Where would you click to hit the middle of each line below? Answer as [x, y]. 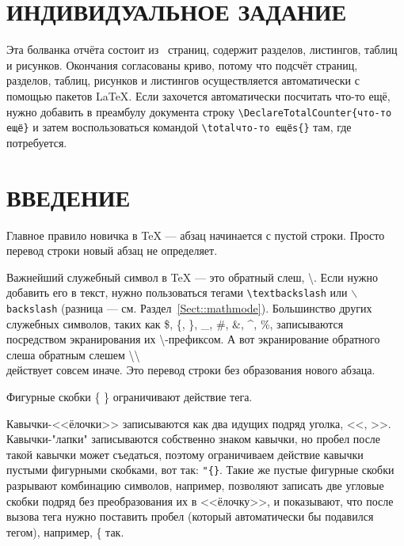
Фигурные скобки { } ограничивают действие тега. [130, 396]
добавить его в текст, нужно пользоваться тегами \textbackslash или [177, 292]
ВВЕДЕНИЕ [69, 197]
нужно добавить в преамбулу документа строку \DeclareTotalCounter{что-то [199, 111]
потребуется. [37, 142]
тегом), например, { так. [65, 531]
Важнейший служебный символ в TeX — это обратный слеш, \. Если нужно [192, 277]
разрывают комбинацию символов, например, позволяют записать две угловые [195, 485]
